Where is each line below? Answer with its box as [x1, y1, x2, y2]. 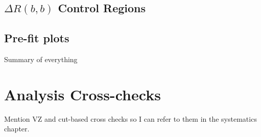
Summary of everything [4, 53, 78, 64]
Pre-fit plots [4, 30, 69, 46]
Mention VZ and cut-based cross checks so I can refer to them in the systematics [4, 113, 257, 124]
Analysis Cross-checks [4, 84, 161, 104]
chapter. [4, 123, 30, 134]
